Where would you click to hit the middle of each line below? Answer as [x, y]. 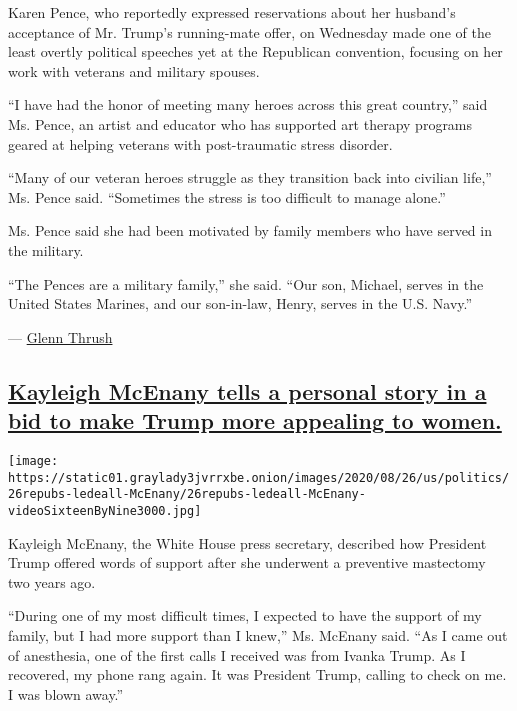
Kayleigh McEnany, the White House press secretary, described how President [247, 542]
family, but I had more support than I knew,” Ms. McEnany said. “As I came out [258, 634]
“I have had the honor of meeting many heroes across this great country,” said [248, 104]
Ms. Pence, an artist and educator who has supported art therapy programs [240, 123]
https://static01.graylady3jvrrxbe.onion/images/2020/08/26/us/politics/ [259, 477]
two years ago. [52, 581]
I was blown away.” [66, 693]
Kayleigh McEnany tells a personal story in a [247, 390]
